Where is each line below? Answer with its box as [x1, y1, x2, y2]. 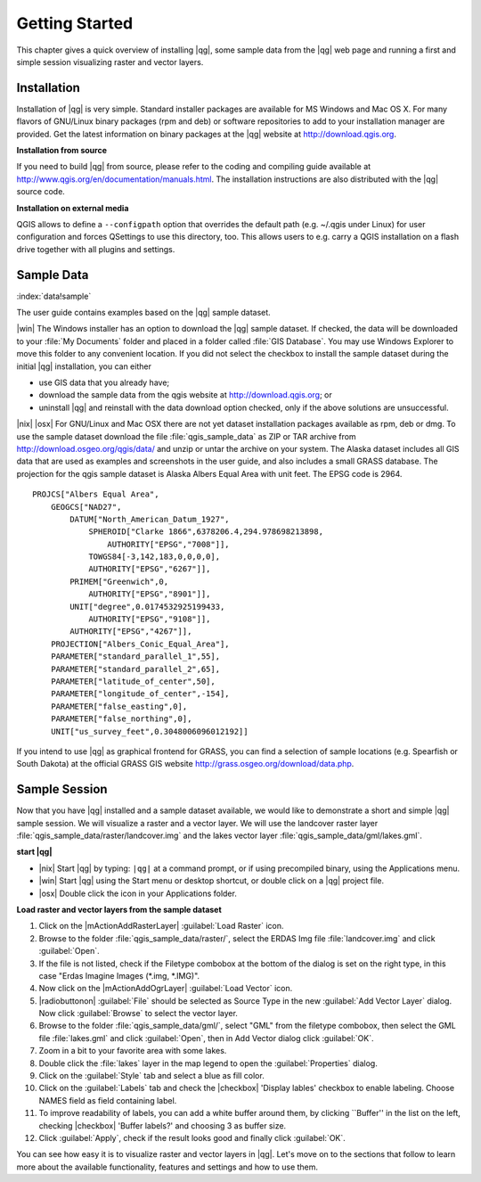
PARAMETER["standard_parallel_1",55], [50, 652, 221, 661]
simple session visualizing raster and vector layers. [16, 56, 204, 67]
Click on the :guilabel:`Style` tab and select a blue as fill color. [38, 1071, 265, 1081]
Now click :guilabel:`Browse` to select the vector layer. [38, 1008, 238, 1019]
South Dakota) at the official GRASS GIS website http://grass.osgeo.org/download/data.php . [16, 759, 355, 769]
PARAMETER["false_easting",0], [50, 701, 188, 711]
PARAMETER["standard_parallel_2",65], [50, 664, 221, 674]
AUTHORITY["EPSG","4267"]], [69, 627, 192, 636]
